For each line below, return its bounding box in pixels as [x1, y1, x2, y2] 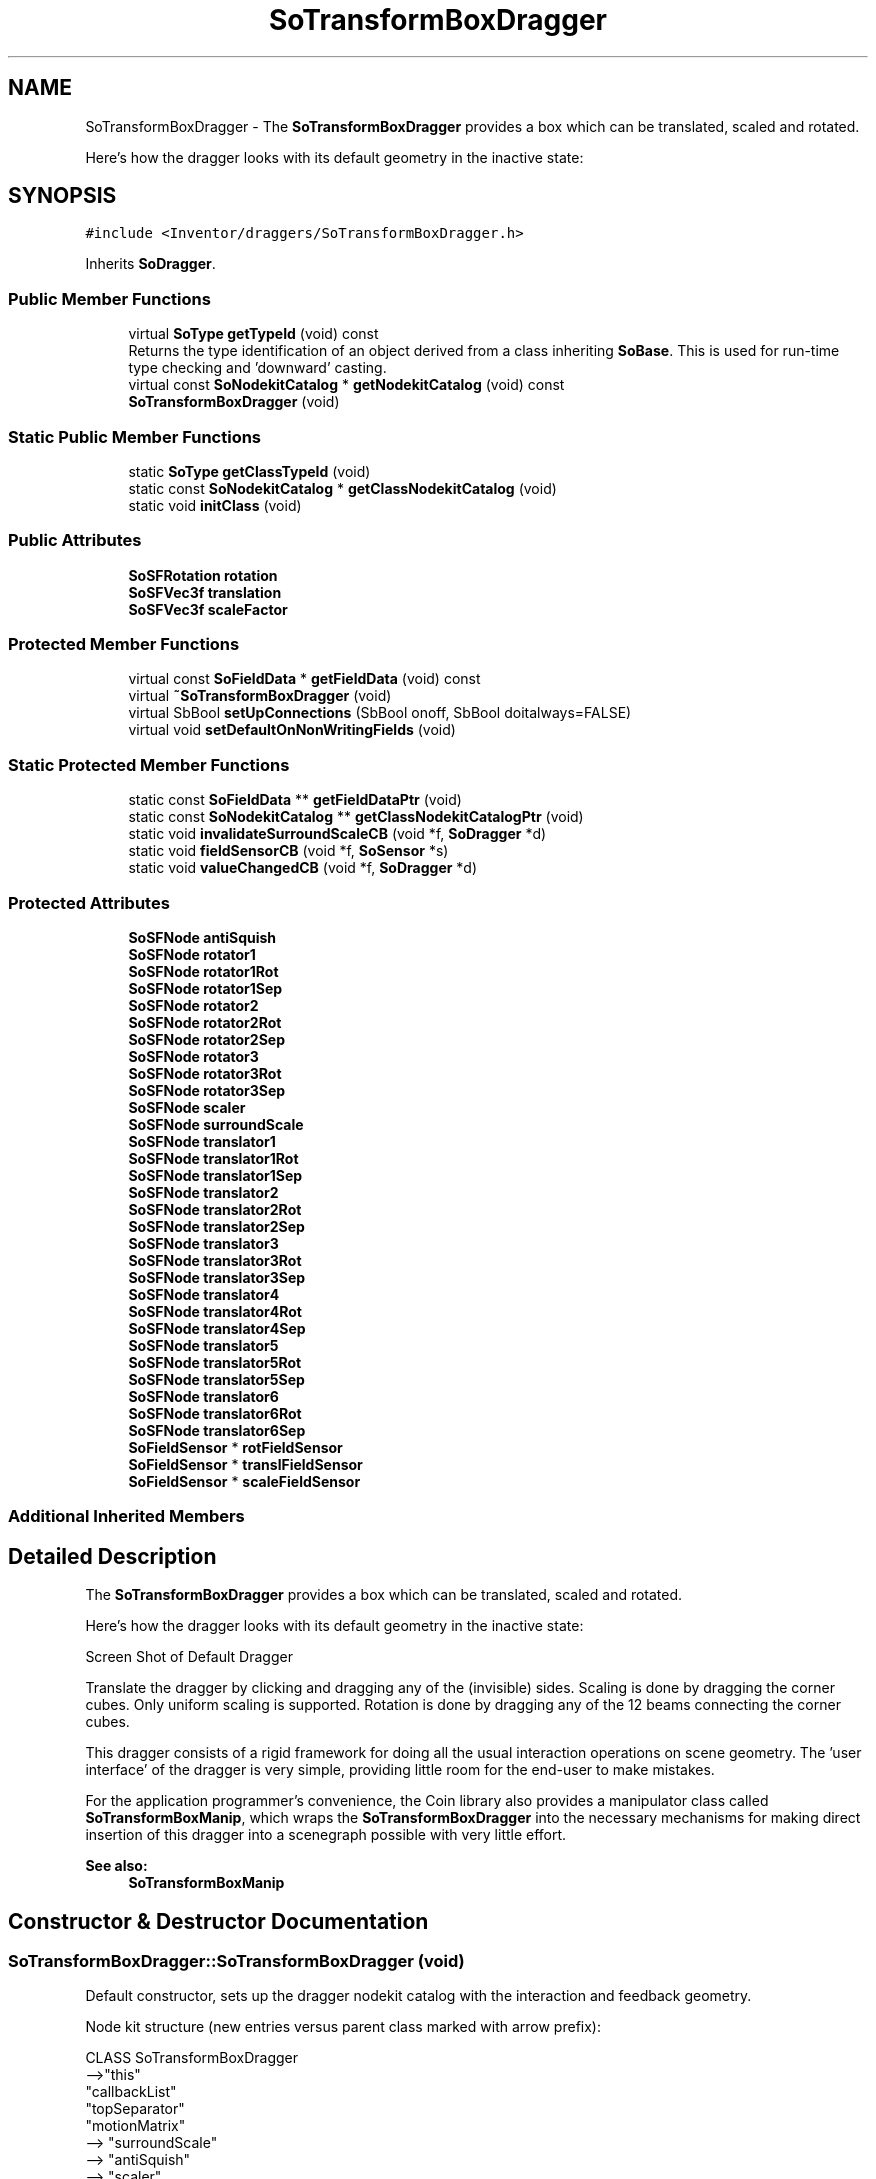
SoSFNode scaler [128, 1098, 246, 1116]
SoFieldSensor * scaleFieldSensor [128, 1472, 361, 1490]
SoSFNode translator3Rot [128, 1251, 302, 1269]
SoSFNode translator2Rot [128, 1200, 302, 1218]
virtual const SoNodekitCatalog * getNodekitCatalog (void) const [128, 376, 565, 394]
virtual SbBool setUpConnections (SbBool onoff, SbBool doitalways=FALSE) [128, 704, 632, 722]
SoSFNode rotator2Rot [128, 1013, 282, 1031]
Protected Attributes [8, 892, 170, 913]
